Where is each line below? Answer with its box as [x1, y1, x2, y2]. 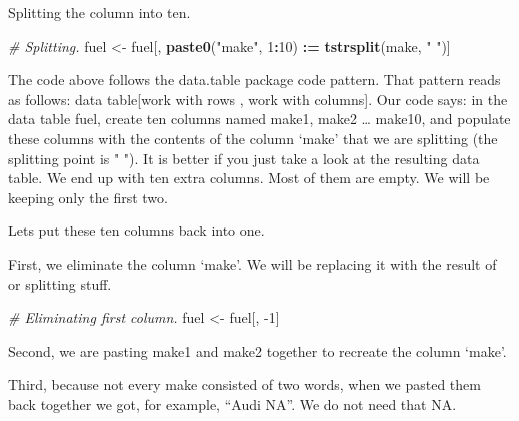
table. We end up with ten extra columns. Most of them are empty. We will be [8, 167, 490, 188]
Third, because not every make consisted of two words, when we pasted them [8, 374, 481, 395]
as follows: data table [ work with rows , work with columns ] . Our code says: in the [8, 88, 508, 109]
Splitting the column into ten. [8, 2, 191, 22]
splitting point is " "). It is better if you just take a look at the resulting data [8, 147, 480, 168]
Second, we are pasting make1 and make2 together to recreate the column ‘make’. [8, 340, 507, 361]
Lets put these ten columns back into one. [8, 220, 265, 241]
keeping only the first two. [8, 186, 168, 207]
